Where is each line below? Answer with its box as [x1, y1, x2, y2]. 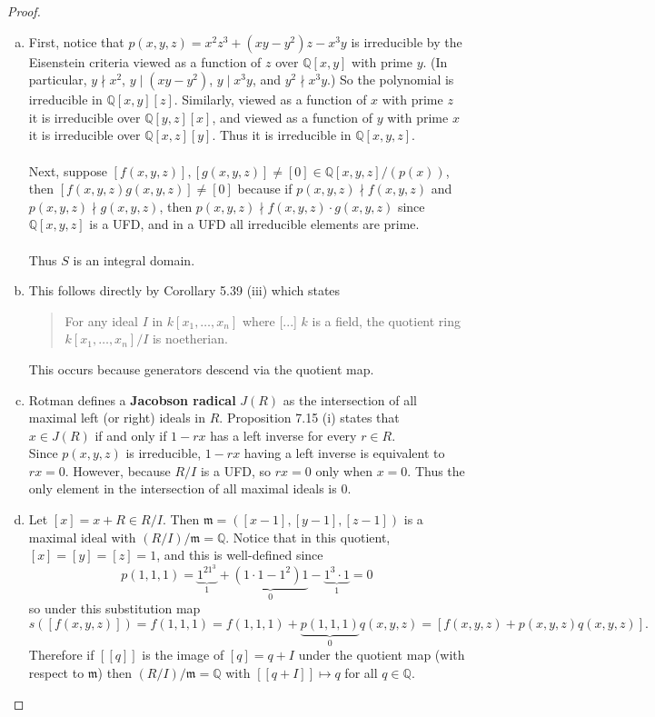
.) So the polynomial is [327, 70, 454, 89]
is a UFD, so [200, 461, 272, 480]
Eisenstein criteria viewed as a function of [28, 52, 262, 71]
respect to [28, 662, 84, 682]
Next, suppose [28, 161, 107, 180]
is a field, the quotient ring [312, 311, 461, 330]
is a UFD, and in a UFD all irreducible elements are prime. [89, 214, 420, 234]
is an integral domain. [73, 250, 195, 269]
